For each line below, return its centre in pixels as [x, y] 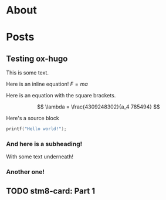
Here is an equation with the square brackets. [61, 96]
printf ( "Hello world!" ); [36, 129]
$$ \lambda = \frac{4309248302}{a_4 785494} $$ [99, 107]
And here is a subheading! [44, 144]
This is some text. [27, 73]
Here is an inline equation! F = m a [47, 84]
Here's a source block [33, 118]
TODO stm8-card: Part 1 [51, 191]
